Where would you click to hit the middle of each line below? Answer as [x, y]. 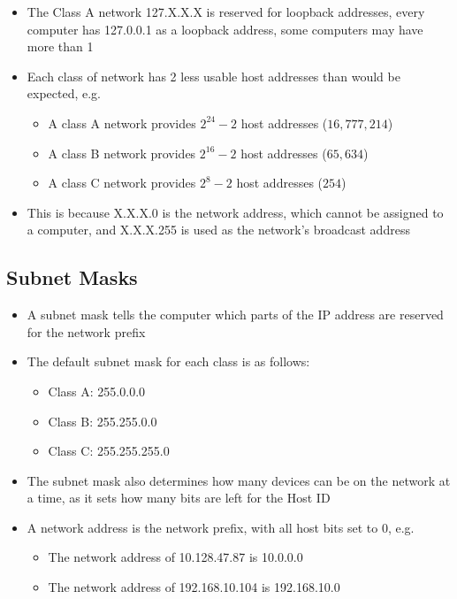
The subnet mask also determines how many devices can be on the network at [239, 480]
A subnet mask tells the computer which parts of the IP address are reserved [235, 315]
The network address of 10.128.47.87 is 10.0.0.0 [175, 557]
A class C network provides [122, 183]
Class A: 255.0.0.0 [97, 391]
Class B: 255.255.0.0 [103, 421]
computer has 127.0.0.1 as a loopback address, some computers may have [225, 29]
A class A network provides [122, 123]
